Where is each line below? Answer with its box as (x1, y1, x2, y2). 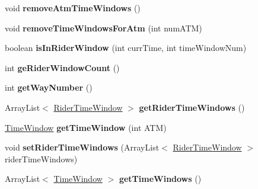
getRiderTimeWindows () (139, 101, 245, 113)
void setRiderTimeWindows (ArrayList (5, 141, 160, 153)
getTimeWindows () (119, 172, 202, 185)
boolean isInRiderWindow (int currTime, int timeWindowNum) (5, 41, 247, 54)
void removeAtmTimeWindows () (5, 2, 141, 14)
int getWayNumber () (5, 81, 93, 94)
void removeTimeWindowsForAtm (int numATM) (5, 21, 202, 34)
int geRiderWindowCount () (5, 61, 120, 73)
